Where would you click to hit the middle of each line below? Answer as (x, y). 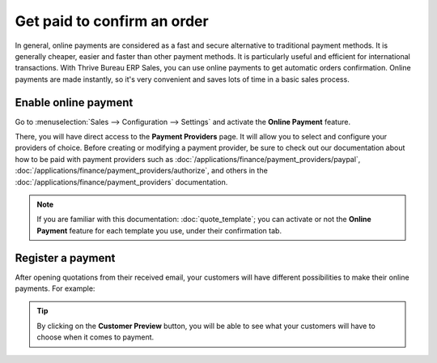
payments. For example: (55, 288)
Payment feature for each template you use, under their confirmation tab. (159, 230)
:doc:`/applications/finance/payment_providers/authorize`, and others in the (142, 171)
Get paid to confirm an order (112, 21)
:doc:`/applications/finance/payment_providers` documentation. (121, 181)
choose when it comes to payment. (95, 337)
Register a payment (65, 258)
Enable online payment (74, 102)
